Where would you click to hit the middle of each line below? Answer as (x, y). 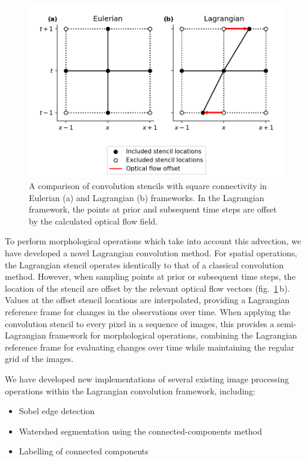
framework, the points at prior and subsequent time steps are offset (153, 209)
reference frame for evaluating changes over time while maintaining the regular (150, 347)
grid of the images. (39, 359)
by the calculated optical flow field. (93, 221)
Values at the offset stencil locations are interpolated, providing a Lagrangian (147, 300)
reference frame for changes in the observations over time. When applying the (148, 311)
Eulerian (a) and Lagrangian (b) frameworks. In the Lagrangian (147, 197)
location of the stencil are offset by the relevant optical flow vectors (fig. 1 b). (147, 288)
